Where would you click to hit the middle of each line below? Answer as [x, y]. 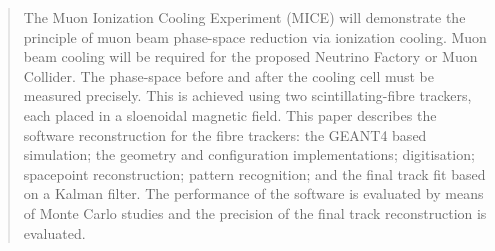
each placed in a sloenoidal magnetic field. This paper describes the [230, 114]
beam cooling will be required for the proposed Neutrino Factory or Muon [250, 56]
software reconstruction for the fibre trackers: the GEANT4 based [225, 134]
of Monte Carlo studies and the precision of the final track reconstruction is [255, 212]
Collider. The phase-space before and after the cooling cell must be [229, 75]
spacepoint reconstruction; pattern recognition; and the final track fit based [254, 173]
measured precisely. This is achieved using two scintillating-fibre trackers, [247, 95]
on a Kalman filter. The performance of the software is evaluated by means [253, 193]
